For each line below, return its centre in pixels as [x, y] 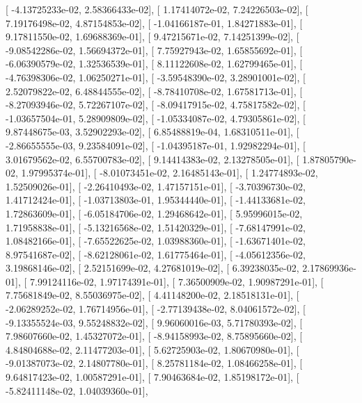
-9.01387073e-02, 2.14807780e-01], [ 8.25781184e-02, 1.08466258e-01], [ [154, 363]
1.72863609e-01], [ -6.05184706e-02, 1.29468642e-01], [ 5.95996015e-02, [154, 213]
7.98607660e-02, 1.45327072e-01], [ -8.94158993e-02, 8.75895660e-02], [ [154, 336]
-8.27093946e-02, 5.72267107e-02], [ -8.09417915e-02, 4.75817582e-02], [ [156, 105]
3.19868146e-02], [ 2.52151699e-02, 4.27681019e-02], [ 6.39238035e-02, [152, 268]
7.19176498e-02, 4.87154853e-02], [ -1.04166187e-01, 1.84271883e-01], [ [154, 23]
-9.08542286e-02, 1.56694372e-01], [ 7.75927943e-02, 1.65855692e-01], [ [154, 50]
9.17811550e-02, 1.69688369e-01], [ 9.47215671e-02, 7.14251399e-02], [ [152, 36]
